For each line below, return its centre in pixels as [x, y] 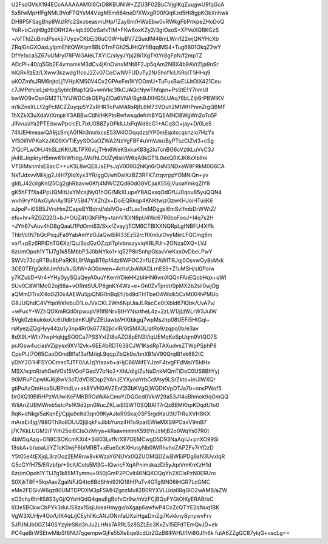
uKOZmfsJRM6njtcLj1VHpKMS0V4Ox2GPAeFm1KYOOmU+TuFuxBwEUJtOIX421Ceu [116, 81]
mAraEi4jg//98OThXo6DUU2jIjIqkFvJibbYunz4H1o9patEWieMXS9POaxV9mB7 [109, 422]
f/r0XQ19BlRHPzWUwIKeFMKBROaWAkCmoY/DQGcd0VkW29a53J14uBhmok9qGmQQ [120, 397]
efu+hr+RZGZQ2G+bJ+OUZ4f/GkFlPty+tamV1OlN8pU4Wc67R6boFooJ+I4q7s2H [112, 217]
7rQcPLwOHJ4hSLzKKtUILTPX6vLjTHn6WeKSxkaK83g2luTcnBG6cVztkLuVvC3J [113, 149]
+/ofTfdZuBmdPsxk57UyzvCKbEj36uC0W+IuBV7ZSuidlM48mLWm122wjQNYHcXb [115, 38]
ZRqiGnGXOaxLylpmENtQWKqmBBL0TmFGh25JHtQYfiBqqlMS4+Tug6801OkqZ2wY [116, 47]
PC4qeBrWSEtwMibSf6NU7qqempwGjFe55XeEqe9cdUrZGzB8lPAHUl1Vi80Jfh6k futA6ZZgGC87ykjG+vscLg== [151, 533]
